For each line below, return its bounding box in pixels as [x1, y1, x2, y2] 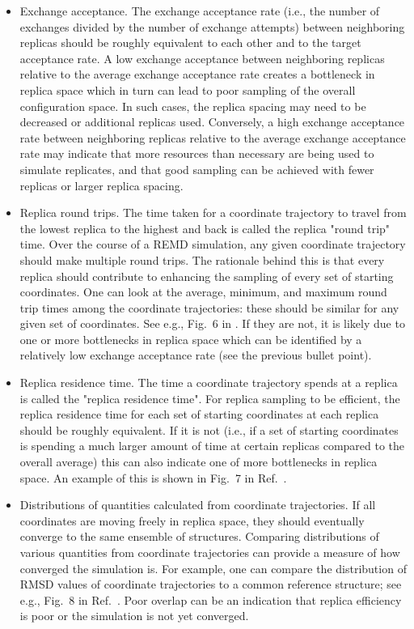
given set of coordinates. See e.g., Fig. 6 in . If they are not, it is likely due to [19, 315, 405, 332]
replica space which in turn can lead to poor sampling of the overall [19, 81, 356, 98]
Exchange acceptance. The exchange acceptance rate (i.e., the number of [19, 2, 380, 19]
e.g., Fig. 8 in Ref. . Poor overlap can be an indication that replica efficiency [19, 591, 402, 608]
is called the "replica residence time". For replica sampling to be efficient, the [19, 389, 400, 406]
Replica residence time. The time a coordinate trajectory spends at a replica [19, 374, 398, 391]
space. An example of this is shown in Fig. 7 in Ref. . [19, 469, 287, 486]
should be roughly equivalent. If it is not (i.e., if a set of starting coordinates [19, 421, 399, 438]
